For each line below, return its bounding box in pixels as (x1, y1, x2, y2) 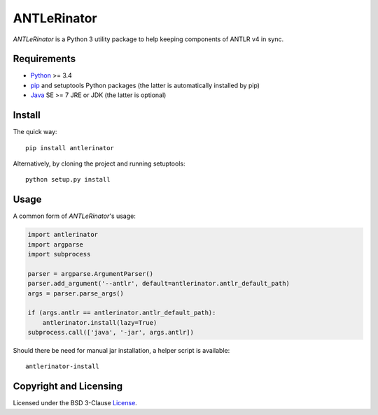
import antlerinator (27, 231, 98, 239)
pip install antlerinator (25, 144, 115, 152)
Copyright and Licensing (13, 381, 123, 393)
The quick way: (13, 128, 57, 136)
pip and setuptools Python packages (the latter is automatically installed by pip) (30, 81, 260, 89)
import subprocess (27, 250, 91, 258)
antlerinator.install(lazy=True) (42, 319, 157, 326)
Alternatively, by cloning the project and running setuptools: (13, 159, 185, 168)
